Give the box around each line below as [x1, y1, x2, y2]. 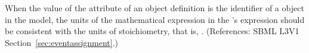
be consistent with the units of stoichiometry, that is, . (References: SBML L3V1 [5, 25, 299, 37]
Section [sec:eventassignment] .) [5, 36, 119, 48]
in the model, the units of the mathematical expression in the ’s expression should [5, 13, 305, 25]
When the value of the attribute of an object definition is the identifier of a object [5, 2, 304, 14]
